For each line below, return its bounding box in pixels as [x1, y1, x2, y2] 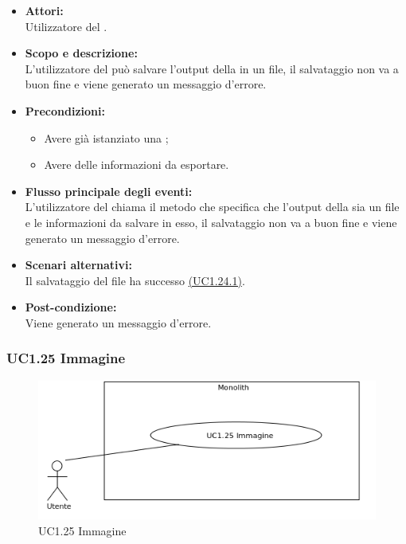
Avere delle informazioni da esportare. [44, 156, 229, 173]
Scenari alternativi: [25, 256, 133, 273]
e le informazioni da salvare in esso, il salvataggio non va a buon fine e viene [25, 213, 397, 230]
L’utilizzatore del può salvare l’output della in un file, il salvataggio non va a [25, 60, 399, 76]
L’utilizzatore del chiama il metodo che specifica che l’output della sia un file [25, 198, 400, 215]
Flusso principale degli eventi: [25, 182, 193, 199]
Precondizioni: [25, 102, 105, 119]
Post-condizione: [25, 299, 117, 315]
